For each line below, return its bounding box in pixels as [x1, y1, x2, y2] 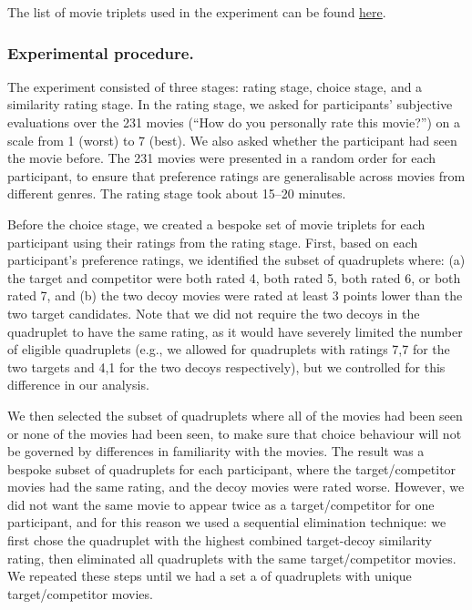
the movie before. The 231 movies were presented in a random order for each [7, 148, 436, 168]
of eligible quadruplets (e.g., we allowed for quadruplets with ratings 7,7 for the [7, 340, 450, 359]
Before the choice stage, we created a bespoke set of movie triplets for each [7, 214, 426, 233]
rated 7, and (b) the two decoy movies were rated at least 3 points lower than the [7, 286, 463, 305]
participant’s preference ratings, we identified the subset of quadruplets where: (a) [7, 250, 466, 269]
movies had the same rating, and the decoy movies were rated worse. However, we [7, 477, 465, 496]
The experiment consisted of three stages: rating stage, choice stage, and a [7, 76, 423, 96]
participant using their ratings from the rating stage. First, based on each [7, 232, 418, 251]
